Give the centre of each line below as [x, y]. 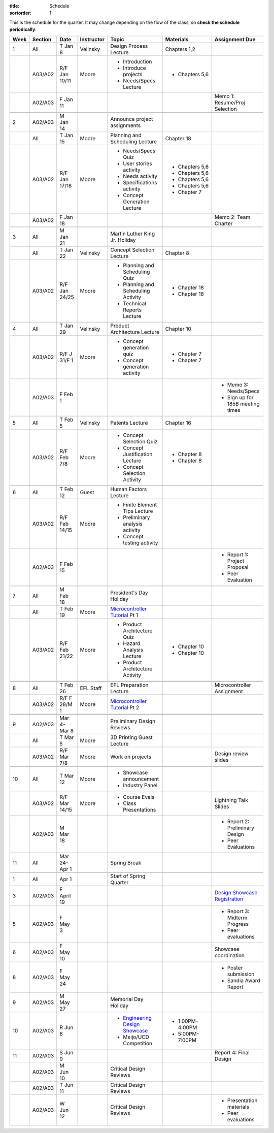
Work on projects [131, 757]
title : [14, 6]
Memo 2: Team [232, 217]
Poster [235, 967]
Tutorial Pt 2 [125, 707]
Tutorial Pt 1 [124, 615]
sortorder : [20, 13]
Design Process [129, 46]
